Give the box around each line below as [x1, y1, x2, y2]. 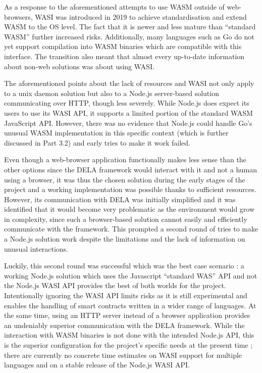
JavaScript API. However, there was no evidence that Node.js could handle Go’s [4, 117, 252, 128]
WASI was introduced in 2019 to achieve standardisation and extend [35, 11, 247, 22]
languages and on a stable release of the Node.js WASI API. [4, 359, 190, 370]
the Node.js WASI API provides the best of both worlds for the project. [4, 280, 226, 291]
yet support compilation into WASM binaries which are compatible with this [4, 41, 242, 52]
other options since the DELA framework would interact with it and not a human [4, 164, 257, 174]
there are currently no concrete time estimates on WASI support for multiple [4, 349, 242, 360]
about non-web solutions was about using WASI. [4, 61, 154, 71]
